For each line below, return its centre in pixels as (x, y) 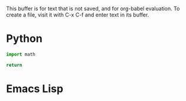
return (14, 65)
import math (21, 54)
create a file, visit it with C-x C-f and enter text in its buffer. (78, 15)
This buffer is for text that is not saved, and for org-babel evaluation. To (93, 9)
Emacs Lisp (35, 89)
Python (24, 39)
